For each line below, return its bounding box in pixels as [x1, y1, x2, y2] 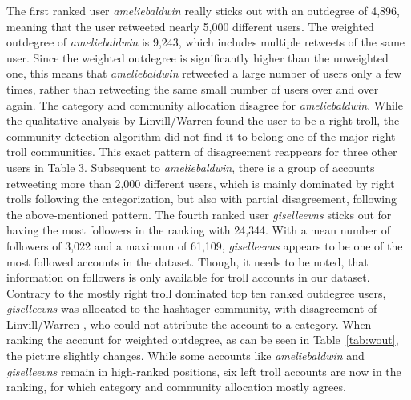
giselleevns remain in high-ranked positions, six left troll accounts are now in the [6, 362, 401, 379]
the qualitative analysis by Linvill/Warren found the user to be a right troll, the [6, 112, 400, 129]
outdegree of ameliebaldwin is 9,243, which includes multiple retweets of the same [6, 34, 405, 50]
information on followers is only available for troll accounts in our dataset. [6, 269, 370, 286]
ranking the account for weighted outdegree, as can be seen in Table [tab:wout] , [6, 331, 399, 348]
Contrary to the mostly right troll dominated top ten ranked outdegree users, [6, 284, 386, 301]
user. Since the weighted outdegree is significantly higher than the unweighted [6, 49, 389, 66]
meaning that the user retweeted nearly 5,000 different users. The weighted [6, 18, 374, 34]
